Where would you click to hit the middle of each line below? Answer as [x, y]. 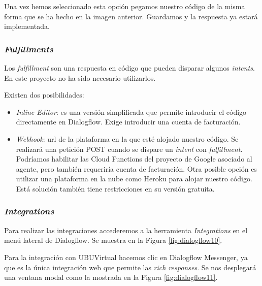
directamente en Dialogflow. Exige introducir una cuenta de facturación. [128, 122]
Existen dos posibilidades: [44, 95]
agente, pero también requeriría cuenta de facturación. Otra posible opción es [136, 168]
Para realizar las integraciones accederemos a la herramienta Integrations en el [126, 230]
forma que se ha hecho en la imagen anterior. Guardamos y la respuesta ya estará [131, 16]
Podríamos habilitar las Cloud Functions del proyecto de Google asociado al [134, 159]
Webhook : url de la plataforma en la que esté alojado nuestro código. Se [127, 138]
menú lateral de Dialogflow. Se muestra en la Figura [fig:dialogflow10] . [113, 240]
